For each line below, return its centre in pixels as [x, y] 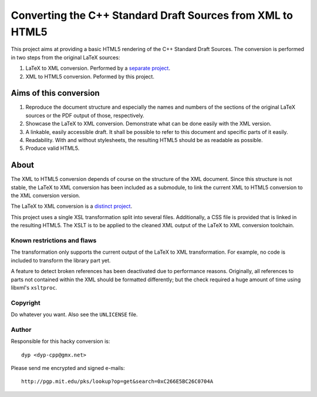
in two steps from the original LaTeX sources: [65, 57]
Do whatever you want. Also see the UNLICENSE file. [74, 315]
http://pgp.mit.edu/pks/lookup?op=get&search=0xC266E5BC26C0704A [117, 381]
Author [21, 329]
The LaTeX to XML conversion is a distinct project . [71, 206]
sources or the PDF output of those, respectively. [85, 115]
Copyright [26, 302]
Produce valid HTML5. [53, 148]
